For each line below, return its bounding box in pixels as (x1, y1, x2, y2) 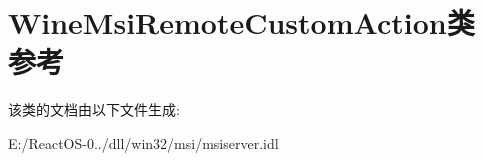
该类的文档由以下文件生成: (8, 99, 180, 120)
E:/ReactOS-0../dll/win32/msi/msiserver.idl (8, 132, 279, 153)
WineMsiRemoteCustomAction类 (8, 2, 475, 43)
